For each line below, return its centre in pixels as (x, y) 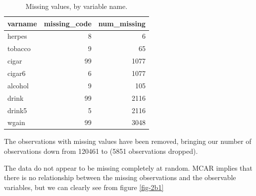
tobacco (19, 48)
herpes (17, 36)
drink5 (17, 110)
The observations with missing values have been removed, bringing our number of (128, 141)
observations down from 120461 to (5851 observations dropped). (101, 151)
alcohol (18, 85)
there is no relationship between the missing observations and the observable (120, 177)
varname (22, 23)
